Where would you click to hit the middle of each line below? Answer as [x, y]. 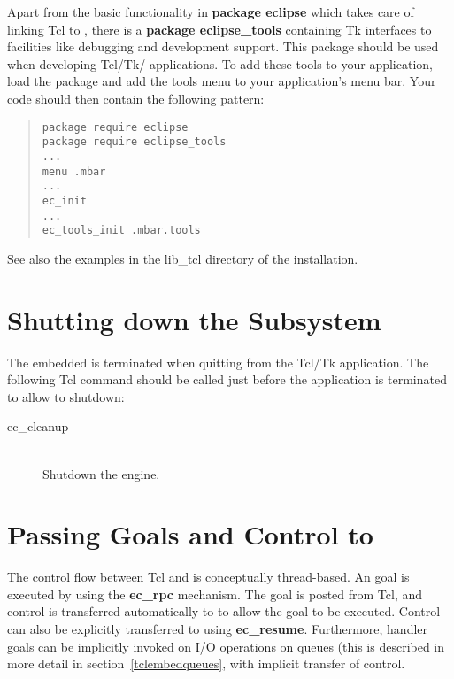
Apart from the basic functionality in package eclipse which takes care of [211, 12]
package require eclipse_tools [134, 142]
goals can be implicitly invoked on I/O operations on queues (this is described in [226, 646]
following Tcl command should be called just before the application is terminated [227, 379]
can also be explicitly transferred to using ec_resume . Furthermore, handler [218, 629]
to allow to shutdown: [66, 396]
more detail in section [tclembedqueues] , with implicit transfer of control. [206, 664]
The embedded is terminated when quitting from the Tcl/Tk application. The [218, 362]
